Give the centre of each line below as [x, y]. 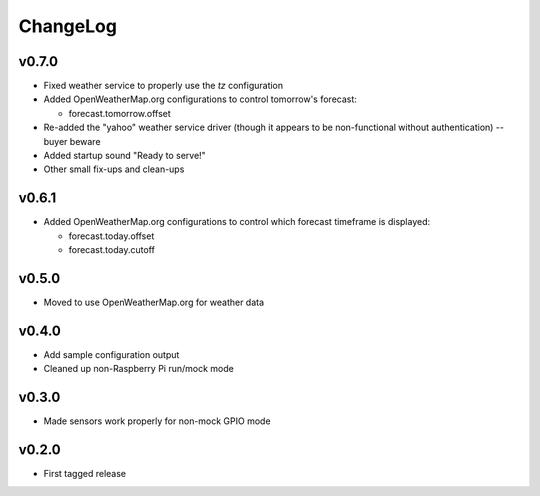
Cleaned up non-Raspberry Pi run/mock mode [138, 369]
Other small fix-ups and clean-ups [114, 169]
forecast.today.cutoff [111, 250]
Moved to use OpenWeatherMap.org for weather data [154, 302]
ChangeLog [67, 26]
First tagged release [85, 474]
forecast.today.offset [111, 236]
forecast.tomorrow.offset [120, 113]
